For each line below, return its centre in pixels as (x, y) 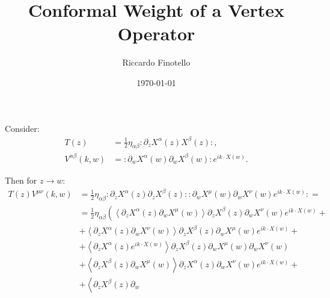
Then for (21, 180)
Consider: (22, 128)
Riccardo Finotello (156, 62)
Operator (156, 33)
